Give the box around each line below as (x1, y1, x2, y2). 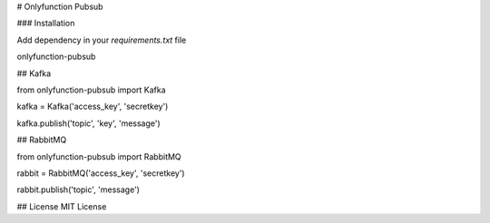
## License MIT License (16, 200, 107, 212)
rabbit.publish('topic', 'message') (16, 184, 141, 195)
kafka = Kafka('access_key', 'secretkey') (16, 101, 169, 112)
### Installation (16, 18, 75, 29)
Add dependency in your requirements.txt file (16, 34, 187, 45)
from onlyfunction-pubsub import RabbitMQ (16, 150, 181, 162)
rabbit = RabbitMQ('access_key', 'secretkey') (16, 168, 185, 179)
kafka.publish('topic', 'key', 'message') (16, 118, 161, 129)
